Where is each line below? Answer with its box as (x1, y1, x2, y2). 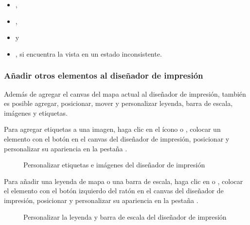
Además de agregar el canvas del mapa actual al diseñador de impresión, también (4, 88, 246, 99)
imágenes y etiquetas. (4, 107, 68, 118)
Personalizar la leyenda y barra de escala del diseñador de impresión (23, 211, 227, 222)
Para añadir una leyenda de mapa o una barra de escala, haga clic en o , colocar (4, 176, 243, 186)
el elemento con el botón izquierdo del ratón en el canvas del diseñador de (4, 185, 224, 196)
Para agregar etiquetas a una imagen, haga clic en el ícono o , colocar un (4, 124, 221, 134)
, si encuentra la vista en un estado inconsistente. (15, 48, 162, 59)
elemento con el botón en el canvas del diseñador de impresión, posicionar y (4, 133, 230, 143)
